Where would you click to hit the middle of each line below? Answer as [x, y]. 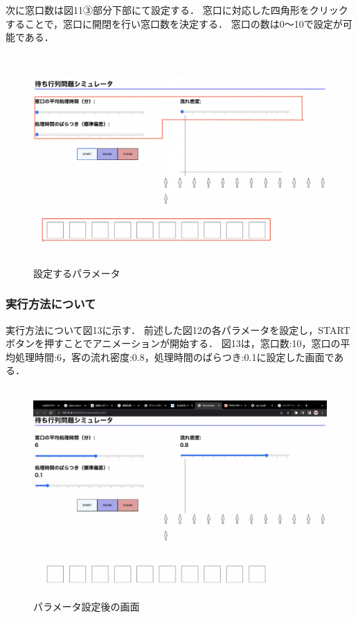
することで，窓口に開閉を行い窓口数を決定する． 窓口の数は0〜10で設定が [174, 23]
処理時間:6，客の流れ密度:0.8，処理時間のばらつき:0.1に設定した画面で [174, 356]
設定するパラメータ [77, 273]
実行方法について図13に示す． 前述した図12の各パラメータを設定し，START [178, 329]
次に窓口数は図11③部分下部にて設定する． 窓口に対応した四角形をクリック [177, 10]
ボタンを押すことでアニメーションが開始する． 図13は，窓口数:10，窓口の [173, 343]
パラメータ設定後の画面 [87, 606]
